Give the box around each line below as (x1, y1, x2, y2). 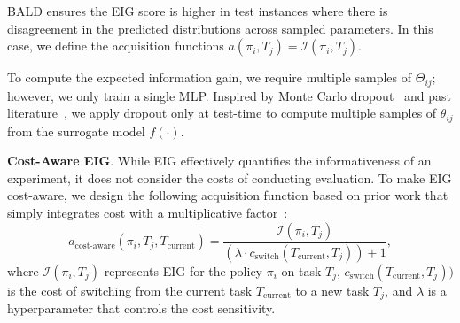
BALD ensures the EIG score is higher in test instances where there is (7, 2, 388, 19)
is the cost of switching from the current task (7, 281, 253, 299)
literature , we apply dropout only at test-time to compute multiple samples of (7, 104, 437, 122)
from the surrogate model (7, 121, 145, 140)
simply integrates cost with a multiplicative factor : (7, 204, 288, 222)
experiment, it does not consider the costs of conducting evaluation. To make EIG (7, 168, 452, 187)
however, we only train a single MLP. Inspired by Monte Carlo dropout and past (7, 86, 451, 104)
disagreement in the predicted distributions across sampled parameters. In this (7, 19, 433, 37)
